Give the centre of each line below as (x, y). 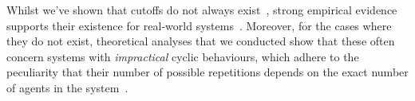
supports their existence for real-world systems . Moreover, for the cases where (199, 25)
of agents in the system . (67, 87)
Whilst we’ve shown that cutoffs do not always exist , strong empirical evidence (202, 10)
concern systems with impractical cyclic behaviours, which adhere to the (183, 56)
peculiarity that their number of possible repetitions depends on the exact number (207, 72)
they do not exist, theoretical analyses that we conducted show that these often (201, 41)
